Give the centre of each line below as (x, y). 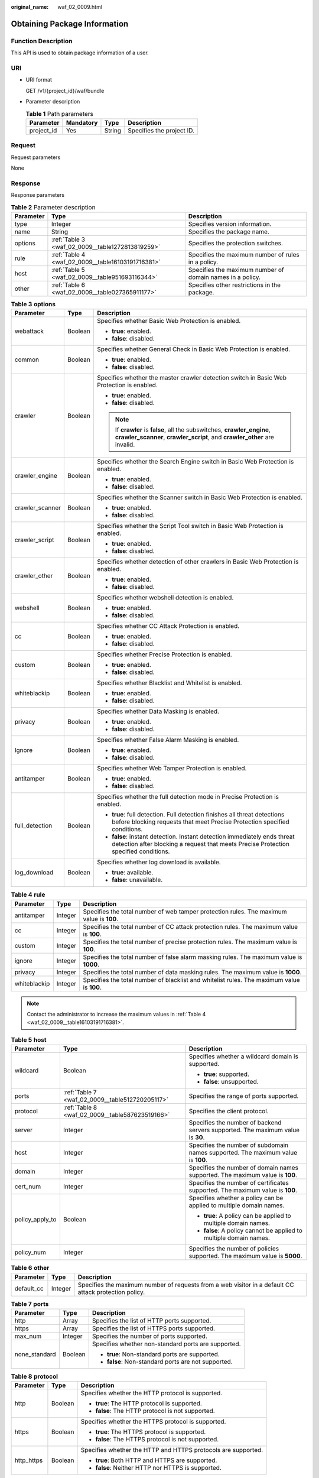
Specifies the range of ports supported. (244, 1096)
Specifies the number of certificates (239, 1183)
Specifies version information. (230, 223)
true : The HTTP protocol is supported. (149, 1404)
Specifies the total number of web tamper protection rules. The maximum (185, 912)
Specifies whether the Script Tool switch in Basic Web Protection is (190, 526)
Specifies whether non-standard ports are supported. (167, 1344)
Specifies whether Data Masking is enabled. (158, 711)
